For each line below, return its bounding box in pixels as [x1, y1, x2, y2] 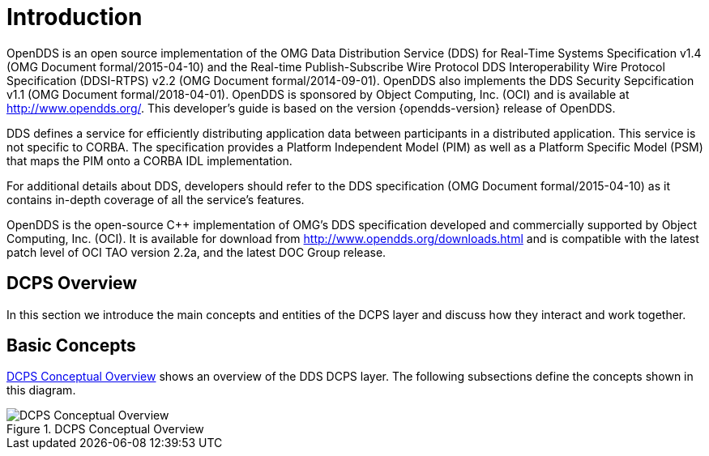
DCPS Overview [6, 273, 138, 294]
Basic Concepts [6, 335, 136, 356]
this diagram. [6, 383, 76, 398]
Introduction [6, 3, 143, 31]
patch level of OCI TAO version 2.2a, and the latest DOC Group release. [6, 245, 387, 259]
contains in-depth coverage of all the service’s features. [6, 192, 305, 207]
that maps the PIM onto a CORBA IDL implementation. [6, 153, 293, 168]
